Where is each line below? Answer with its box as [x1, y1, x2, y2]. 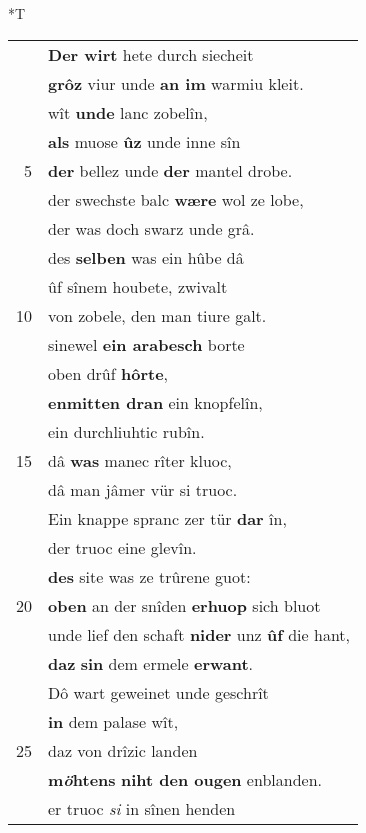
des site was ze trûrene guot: [48, 564, 251, 588]
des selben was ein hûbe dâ [48, 245, 244, 269]
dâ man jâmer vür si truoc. [48, 477, 238, 501]
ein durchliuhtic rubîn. [48, 419, 205, 443]
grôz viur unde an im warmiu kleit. [48, 71, 304, 95]
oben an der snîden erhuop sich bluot [48, 593, 321, 617]
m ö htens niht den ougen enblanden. [48, 767, 323, 791]
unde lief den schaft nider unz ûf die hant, [48, 622, 350, 646]
